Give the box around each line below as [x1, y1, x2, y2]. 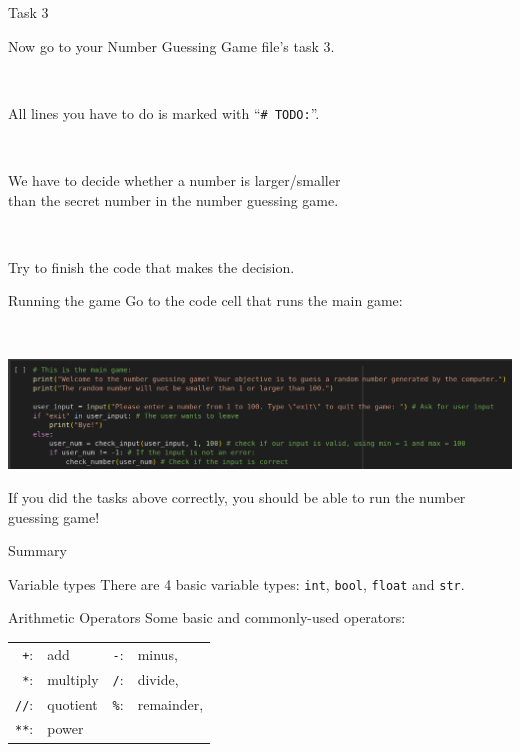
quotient [47, 693, 98, 714]
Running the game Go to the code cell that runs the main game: [8, 290, 403, 311]
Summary [8, 540, 67, 561]
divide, [137, 668, 179, 689]
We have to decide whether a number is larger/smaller [8, 170, 341, 191]
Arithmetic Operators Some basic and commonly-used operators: [8, 607, 406, 628]
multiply [47, 668, 99, 689]
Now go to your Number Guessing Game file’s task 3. [8, 35, 335, 56]
